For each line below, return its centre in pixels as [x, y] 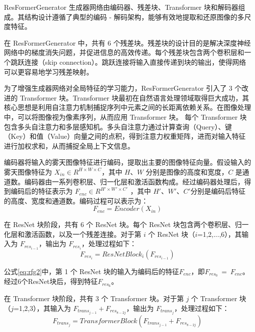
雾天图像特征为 [28, 171]
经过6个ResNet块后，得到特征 [51, 281]
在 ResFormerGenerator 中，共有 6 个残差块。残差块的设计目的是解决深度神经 [127, 42]
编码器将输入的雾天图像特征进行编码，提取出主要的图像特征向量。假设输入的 [127, 162]
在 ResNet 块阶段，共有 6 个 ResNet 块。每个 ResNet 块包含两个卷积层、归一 [126, 224]
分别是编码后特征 [218, 191]
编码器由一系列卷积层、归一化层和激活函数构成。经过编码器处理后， [134, 181]
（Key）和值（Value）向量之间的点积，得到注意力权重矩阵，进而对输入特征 [125, 136]
